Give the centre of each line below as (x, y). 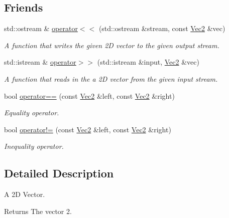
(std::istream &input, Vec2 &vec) (148, 62)
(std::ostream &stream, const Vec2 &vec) (162, 28)
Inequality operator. (34, 146)
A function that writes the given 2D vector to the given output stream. (112, 45)
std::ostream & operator (41, 28)
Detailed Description (59, 173)
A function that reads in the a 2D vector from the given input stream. (111, 78)
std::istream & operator (40, 62)
